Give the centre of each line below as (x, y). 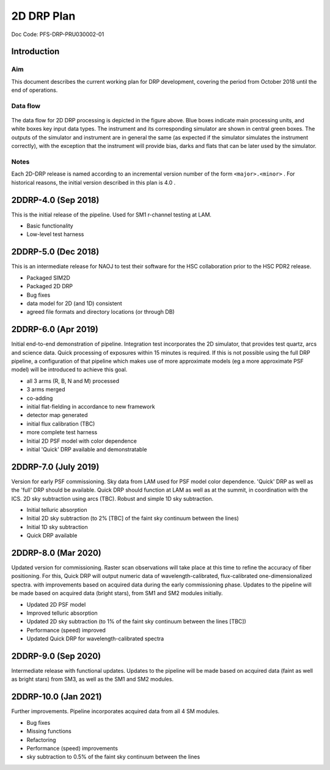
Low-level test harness (55, 234)
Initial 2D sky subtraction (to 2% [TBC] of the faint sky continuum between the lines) (133, 518)
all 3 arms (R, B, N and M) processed (73, 381)
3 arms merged (46, 390)
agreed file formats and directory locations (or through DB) (101, 312)
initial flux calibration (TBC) (61, 424)
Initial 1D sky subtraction (57, 527)
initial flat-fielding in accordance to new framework (91, 406)
